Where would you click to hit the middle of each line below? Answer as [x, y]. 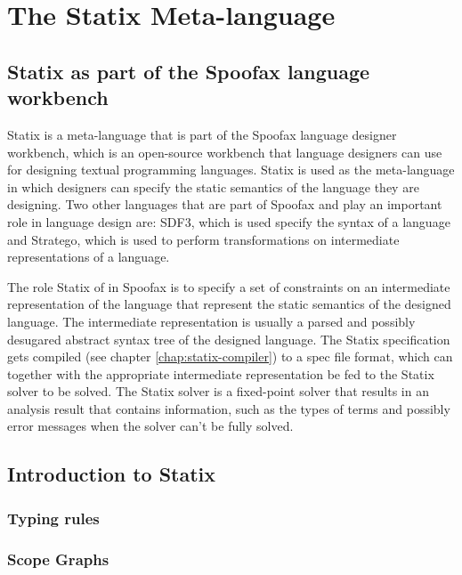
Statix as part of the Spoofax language [189, 71]
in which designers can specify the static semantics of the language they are [213, 186]
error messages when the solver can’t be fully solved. [150, 426]
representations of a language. [89, 257]
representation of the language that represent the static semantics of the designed [229, 304]
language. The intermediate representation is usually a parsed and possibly [211, 321]
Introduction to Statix [112, 474]
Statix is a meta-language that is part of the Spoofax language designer [202, 134]
